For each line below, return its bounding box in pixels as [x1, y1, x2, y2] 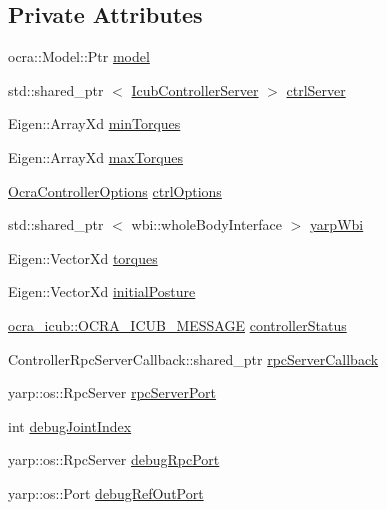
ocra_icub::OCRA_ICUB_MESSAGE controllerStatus [8, 314, 347, 335]
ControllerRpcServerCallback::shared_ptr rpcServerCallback [8, 348, 379, 369]
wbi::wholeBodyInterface [131, 214, 282, 235]
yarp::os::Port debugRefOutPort [8, 482, 204, 503]
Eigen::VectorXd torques [8, 247, 158, 268]
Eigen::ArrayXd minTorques [8, 113, 181, 134]
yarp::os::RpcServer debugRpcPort [8, 449, 220, 470]
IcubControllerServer [131, 79, 259, 100]
